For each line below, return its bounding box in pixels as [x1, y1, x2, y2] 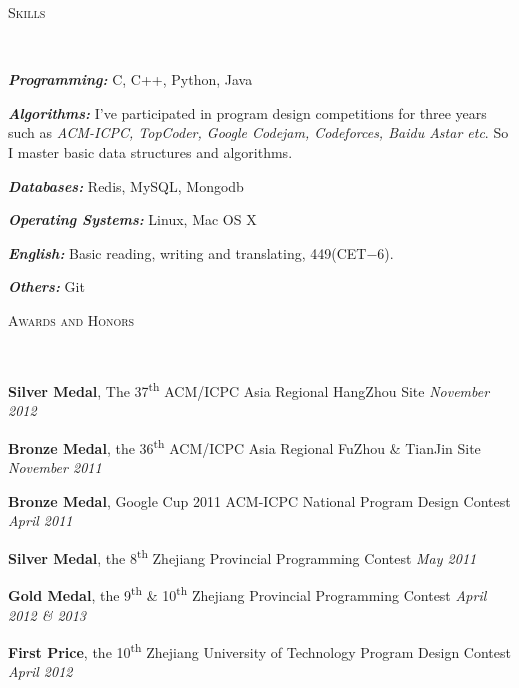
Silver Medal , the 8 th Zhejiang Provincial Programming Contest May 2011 [8, 545, 477, 568]
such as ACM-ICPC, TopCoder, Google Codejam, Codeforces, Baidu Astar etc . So [8, 122, 509, 143]
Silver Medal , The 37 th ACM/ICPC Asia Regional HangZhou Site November [8, 378, 490, 401]
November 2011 [8, 457, 102, 478]
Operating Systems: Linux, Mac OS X [8, 209, 257, 230]
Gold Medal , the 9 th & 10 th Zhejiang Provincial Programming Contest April [8, 582, 487, 605]
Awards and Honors [8, 309, 135, 330]
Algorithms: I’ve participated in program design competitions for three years [8, 102, 487, 123]
